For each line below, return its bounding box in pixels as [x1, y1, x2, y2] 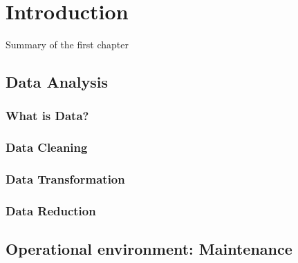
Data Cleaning [6, 139, 88, 156]
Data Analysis [6, 71, 109, 92]
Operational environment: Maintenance [6, 238, 292, 260]
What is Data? [6, 107, 89, 124]
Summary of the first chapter [6, 37, 129, 52]
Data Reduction [6, 202, 96, 219]
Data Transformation [6, 171, 125, 188]
